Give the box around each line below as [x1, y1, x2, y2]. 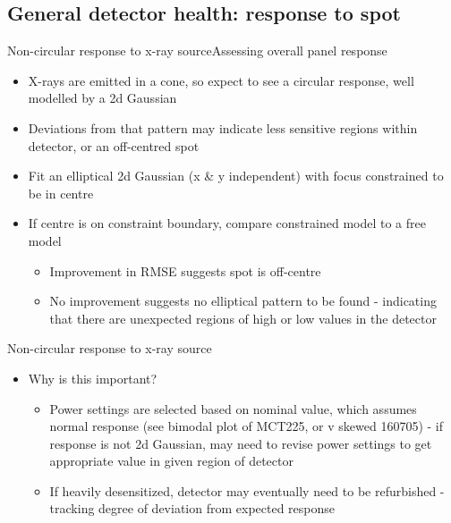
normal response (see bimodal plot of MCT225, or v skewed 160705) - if [49, 417, 444, 435]
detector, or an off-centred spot [28, 136, 200, 155]
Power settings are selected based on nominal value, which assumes [49, 399, 417, 418]
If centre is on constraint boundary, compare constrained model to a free [28, 214, 426, 232]
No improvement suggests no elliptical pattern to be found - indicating [49, 291, 437, 310]
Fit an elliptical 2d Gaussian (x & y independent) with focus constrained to [28, 166, 444, 185]
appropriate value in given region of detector [49, 451, 294, 470]
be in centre [28, 183, 94, 202]
